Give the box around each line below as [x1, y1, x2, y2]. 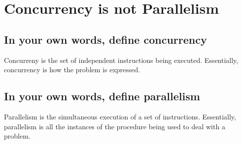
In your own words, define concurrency [4, 31, 207, 47]
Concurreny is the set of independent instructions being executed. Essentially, [4, 55, 239, 65]
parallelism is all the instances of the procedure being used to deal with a [4, 121, 225, 131]
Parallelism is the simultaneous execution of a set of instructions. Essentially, [4, 111, 236, 121]
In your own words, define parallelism [4, 88, 200, 104]
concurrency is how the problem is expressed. [4, 64, 140, 75]
